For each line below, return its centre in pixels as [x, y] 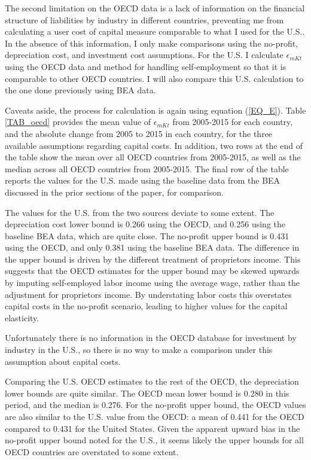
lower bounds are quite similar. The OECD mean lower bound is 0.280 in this [147, 393]
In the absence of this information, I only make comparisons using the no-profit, [152, 43]
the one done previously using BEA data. [80, 90]
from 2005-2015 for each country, [233, 122]
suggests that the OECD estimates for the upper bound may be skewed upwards [152, 271]
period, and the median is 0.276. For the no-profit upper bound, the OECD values [155, 405]
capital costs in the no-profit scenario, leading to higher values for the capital [146, 306]
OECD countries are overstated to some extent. [92, 451]
